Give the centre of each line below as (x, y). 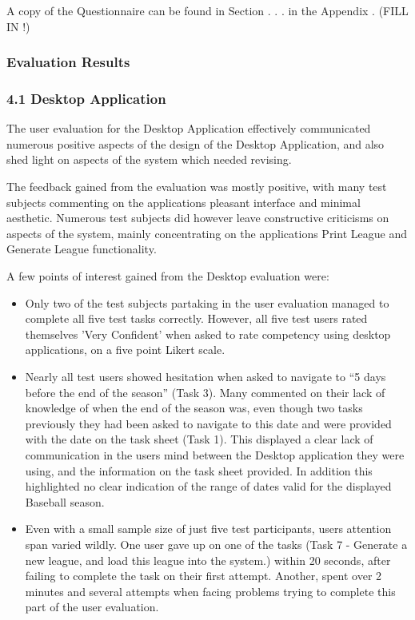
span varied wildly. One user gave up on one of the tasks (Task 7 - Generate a (216, 544)
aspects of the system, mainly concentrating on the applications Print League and (207, 233)
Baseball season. (65, 501)
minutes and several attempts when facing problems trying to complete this (210, 591)
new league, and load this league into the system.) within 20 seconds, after (208, 560)
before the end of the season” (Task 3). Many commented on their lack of (205, 392)
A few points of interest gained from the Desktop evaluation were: (168, 276)
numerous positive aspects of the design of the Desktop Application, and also (196, 143)
